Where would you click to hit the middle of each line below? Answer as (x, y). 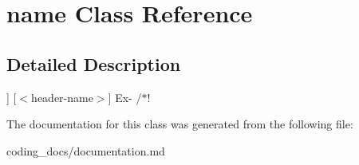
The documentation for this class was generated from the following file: (180, 124)
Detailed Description (94, 63)
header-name (62, 97)
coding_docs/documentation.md (86, 150)
